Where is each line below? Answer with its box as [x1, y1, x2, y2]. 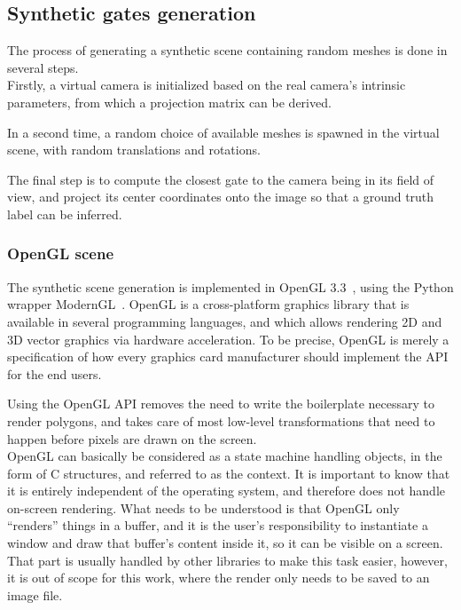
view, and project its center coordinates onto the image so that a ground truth [7, 187, 434, 206]
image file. [7, 585, 63, 604]
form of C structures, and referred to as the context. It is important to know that [7, 463, 450, 482]
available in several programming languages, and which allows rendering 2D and [7, 312, 442, 330]
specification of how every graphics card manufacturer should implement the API [7, 347, 449, 366]
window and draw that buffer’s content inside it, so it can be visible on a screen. [7, 534, 443, 552]
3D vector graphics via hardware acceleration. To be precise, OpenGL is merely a [7, 329, 449, 348]
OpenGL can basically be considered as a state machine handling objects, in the [7, 447, 442, 465]
